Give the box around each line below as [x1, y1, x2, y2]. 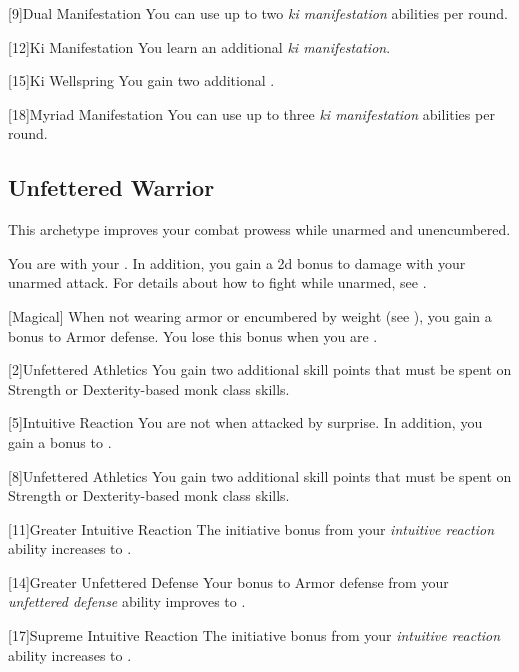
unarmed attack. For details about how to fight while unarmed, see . [8, 272, 427, 293]
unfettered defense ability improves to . [8, 591, 246, 612]
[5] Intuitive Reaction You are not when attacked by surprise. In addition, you [8, 412, 483, 433]
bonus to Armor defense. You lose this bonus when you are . [8, 325, 378, 346]
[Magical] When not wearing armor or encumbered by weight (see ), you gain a [8, 305, 492, 326]
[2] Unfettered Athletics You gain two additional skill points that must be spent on [8, 359, 512, 380]
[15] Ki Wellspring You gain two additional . [8, 70, 275, 91]
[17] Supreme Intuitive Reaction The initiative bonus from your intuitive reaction [8, 625, 501, 646]
